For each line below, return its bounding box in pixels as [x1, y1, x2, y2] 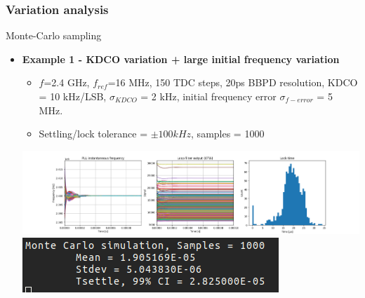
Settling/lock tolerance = [39, 126, 148, 141]
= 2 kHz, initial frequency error [140, 89, 277, 103]
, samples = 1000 [191, 126, 265, 141]
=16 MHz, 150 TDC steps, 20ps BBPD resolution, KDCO [107, 75, 358, 90]
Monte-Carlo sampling [6, 28, 102, 43]
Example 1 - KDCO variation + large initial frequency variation [22, 51, 340, 66]
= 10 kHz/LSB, [39, 89, 107, 103]
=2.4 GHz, [44, 75, 90, 90]
